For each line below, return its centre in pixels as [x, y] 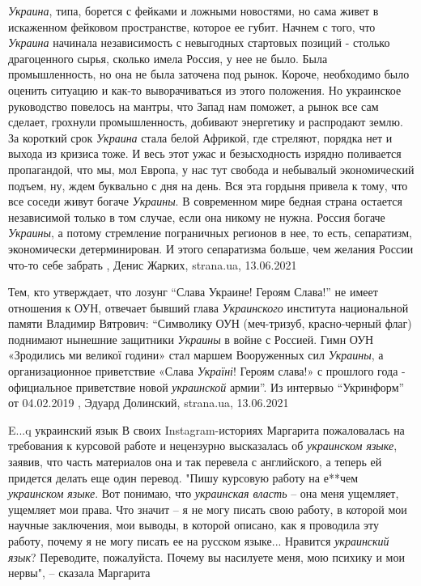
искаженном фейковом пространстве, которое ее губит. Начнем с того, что [192, 26]
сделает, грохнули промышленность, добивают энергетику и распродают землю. [206, 122]
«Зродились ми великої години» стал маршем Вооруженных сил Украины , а [196, 355]
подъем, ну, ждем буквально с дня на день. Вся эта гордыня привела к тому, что [208, 185]
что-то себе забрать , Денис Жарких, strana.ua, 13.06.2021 [153, 264]
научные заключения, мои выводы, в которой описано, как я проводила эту [194, 525]
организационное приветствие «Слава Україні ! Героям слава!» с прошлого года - [207, 371]
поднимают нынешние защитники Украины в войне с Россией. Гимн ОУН [191, 339]
